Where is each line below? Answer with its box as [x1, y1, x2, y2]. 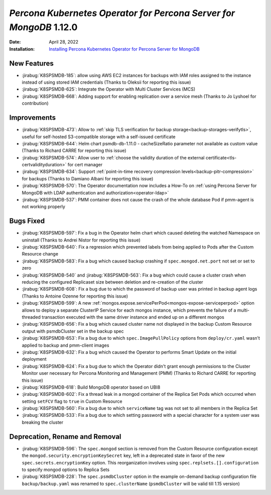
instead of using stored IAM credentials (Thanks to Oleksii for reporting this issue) [22, 79, 191, 85]
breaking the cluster [22, 419, 64, 425]
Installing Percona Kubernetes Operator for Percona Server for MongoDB [49, 46, 200, 52]
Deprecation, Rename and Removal [9, 432, 121, 441]
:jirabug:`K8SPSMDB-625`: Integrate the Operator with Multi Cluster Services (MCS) [22, 86, 196, 92]
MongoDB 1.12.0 [9, 22, 78, 33]
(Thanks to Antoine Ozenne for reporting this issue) [22, 293, 128, 299]
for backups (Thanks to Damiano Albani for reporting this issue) [22, 175, 154, 181]
